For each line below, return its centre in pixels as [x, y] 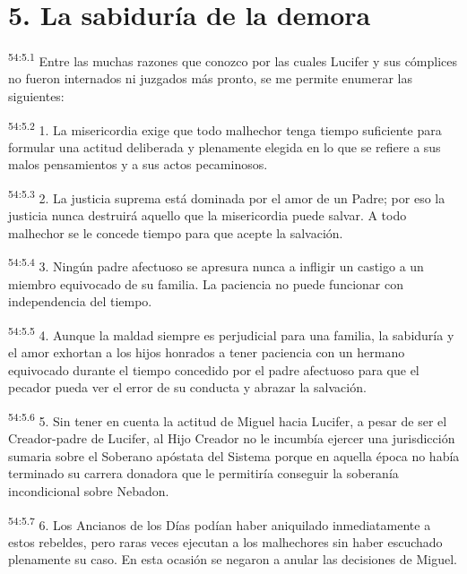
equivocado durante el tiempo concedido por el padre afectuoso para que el [214, 369]
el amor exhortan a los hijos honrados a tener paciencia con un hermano [207, 352]
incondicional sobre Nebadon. [89, 490]
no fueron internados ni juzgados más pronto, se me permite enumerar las [210, 78]
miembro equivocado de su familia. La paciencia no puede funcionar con [206, 283]
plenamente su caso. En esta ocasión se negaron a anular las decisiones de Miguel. [233, 559]
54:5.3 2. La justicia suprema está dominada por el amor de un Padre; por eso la [227, 197]
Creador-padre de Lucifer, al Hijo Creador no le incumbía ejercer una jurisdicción [232, 438]
